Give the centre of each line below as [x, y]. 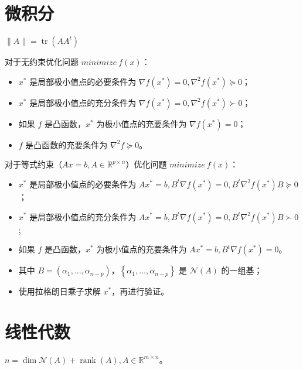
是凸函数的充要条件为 [67, 144]
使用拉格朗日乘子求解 [59, 291]
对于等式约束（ [33, 164]
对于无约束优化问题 [42, 62]
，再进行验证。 [140, 291]
